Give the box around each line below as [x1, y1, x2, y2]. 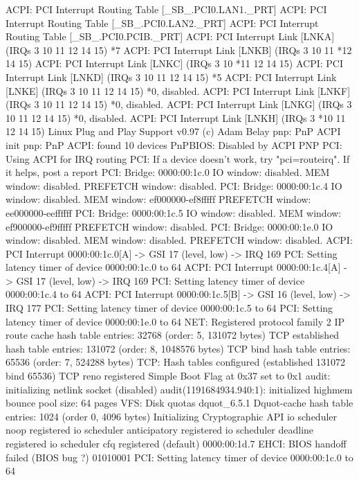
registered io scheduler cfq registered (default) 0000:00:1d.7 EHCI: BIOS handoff [6, 436, 347, 450]
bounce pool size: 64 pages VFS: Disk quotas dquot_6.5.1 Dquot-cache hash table [6, 395, 353, 410]
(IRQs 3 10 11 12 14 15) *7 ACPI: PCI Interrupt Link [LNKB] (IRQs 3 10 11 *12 [6, 42, 352, 57]
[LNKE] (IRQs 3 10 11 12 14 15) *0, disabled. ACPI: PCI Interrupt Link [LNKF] [6, 83, 351, 98]
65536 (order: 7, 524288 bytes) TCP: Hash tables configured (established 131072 [6, 355, 346, 369]
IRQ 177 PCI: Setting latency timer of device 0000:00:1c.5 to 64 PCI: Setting [6, 301, 333, 315]
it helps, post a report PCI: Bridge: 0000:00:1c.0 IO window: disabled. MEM [6, 165, 330, 179]
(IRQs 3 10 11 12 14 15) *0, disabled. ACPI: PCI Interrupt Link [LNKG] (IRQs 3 [6, 97, 352, 112]
